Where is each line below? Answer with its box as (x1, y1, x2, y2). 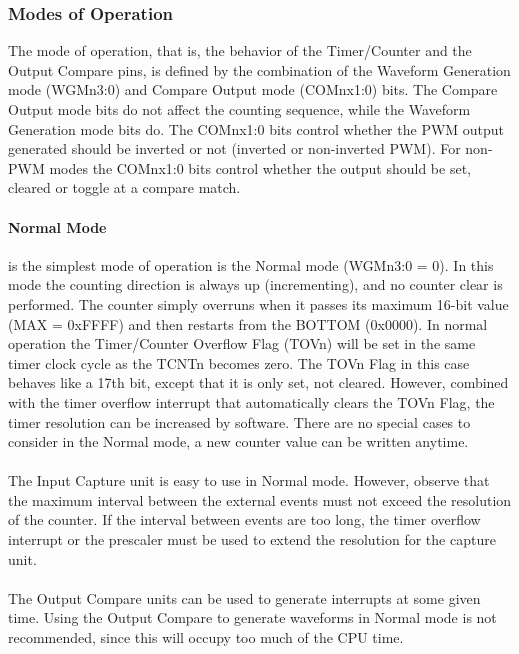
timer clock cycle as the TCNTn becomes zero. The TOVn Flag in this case (8, 352, 470, 373)
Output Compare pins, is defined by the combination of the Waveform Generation (8, 59, 511, 80)
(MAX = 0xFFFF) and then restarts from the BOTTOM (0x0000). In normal (8, 313, 488, 334)
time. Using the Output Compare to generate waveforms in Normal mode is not (8, 607, 497, 628)
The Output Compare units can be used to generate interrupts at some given (8, 587, 481, 608)
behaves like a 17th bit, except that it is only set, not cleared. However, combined (8, 372, 509, 393)
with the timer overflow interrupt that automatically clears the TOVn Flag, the (8, 391, 495, 412)
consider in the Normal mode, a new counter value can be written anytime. (8, 431, 469, 452)
